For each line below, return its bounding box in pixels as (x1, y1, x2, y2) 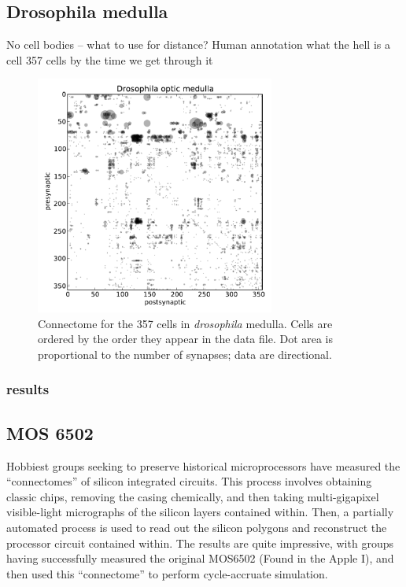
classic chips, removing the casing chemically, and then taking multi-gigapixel (6, 488, 379, 504)
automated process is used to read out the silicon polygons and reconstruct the (6, 519, 387, 535)
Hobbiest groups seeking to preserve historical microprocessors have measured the (6, 457, 400, 474)
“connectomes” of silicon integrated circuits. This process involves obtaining (6, 473, 372, 489)
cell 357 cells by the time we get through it (6, 51, 213, 68)
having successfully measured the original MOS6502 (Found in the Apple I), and (6, 550, 394, 567)
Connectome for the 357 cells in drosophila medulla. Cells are (38, 315, 333, 331)
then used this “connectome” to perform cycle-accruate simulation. (6, 565, 328, 581)
